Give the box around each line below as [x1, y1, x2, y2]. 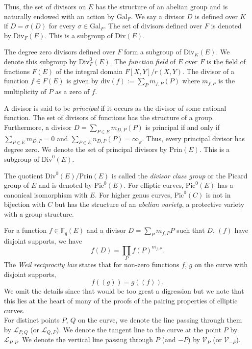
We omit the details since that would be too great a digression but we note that [4, 286, 244, 296]
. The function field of [110, 56, 176, 66]
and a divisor [86, 225, 126, 235]
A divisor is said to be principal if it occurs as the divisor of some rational [4, 102, 227, 113]
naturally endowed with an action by [4, 11, 115, 21]
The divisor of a [186, 66, 234, 76]
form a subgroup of [124, 47, 181, 57]
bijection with [4, 199, 46, 209]
